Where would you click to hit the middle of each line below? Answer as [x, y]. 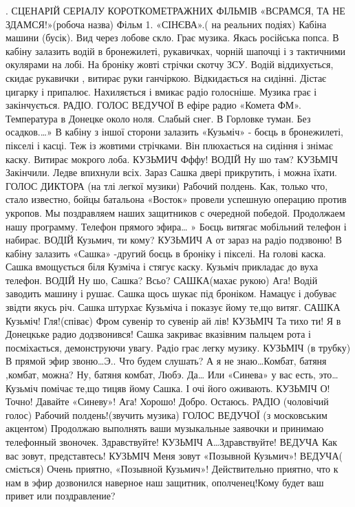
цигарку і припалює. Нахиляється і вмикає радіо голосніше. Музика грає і [161, 91]
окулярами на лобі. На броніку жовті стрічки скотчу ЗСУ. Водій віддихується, [170, 64]
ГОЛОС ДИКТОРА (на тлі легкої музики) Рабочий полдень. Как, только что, [167, 185]
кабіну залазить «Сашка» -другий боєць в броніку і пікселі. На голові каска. [166, 253]
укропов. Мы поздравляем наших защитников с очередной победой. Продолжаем [175, 212]
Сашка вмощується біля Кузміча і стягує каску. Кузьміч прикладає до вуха [162, 267]
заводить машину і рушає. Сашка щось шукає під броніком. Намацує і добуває [171, 293]
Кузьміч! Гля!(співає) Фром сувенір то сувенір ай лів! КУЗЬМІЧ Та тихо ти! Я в [173, 320]
